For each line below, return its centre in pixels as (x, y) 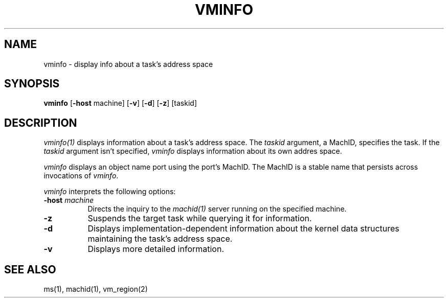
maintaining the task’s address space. (160, 239)
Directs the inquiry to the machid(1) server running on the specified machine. (217, 209)
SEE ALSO (30, 269)
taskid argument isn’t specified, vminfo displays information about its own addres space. (193, 151)
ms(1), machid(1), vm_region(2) (96, 289)
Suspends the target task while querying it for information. (200, 218)
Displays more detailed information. (156, 249)
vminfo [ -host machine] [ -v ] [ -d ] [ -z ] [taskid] (120, 103)
